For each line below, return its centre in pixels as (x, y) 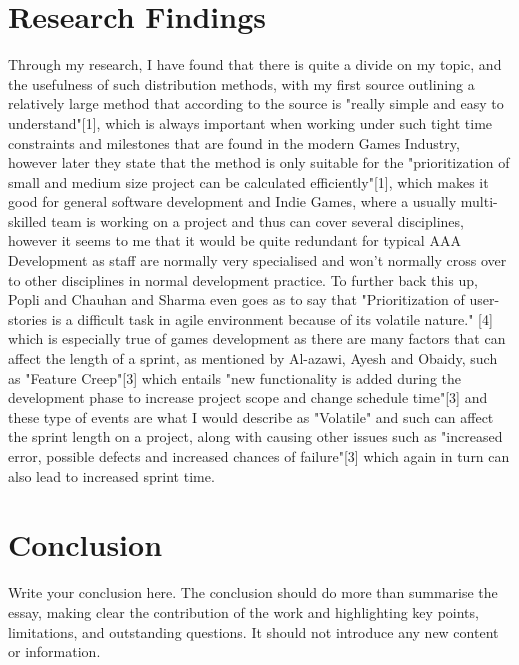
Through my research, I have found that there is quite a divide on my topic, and (255, 64)
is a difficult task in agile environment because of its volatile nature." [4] (272, 318)
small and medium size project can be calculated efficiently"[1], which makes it (248, 181)
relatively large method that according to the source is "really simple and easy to (256, 103)
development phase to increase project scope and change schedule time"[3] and (248, 397)
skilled (27, 220)
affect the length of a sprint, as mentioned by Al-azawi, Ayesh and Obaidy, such (253, 358)
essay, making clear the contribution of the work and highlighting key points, (243, 611)
